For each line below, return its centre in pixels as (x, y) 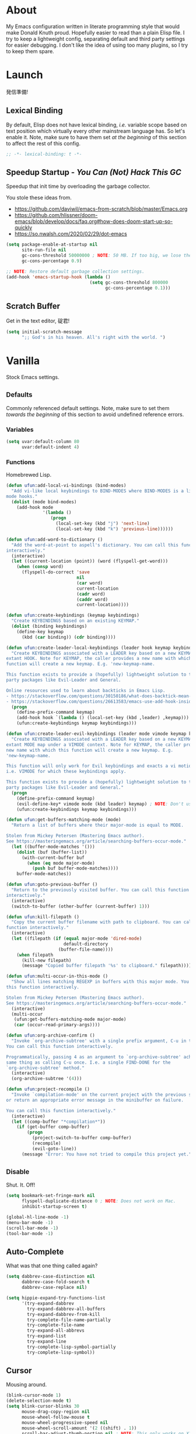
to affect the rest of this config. (43, 143)
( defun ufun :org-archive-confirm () (50, 1036)
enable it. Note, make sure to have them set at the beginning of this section (96, 137)
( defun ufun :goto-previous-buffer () (52, 885)
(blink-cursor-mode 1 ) (34, 1395)
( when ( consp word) (40, 567)
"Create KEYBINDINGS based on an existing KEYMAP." (76, 621)
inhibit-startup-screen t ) (54, 1207)
